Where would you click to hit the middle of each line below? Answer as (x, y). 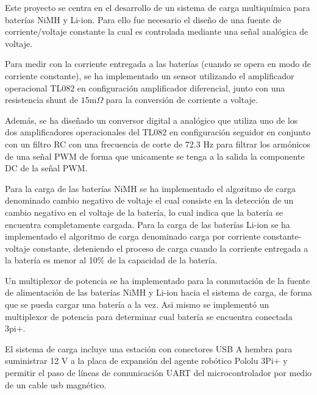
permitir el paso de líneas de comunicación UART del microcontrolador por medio (158, 373)
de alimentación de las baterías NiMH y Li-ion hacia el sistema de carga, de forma (158, 292)
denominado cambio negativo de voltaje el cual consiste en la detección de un (149, 200)
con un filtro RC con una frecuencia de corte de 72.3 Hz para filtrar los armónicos (158, 144)
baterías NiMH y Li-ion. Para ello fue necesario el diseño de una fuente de (143, 19)
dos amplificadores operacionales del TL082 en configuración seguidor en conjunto (158, 132)
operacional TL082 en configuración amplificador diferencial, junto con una (145, 87)
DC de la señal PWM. (46, 168)
